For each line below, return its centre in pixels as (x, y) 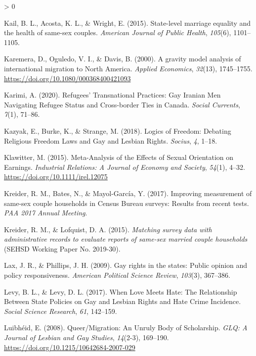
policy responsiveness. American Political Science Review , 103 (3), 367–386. (117, 275)
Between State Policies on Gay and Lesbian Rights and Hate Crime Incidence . (123, 301)
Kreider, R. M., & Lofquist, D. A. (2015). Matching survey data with (108, 229)
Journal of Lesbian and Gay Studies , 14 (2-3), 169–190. (86, 337)
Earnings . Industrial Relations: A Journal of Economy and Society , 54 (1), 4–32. (125, 167)
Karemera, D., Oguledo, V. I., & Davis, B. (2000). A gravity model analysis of (123, 59)
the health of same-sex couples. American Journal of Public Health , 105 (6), (118, 32)
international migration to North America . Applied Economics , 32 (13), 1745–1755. (128, 68)
